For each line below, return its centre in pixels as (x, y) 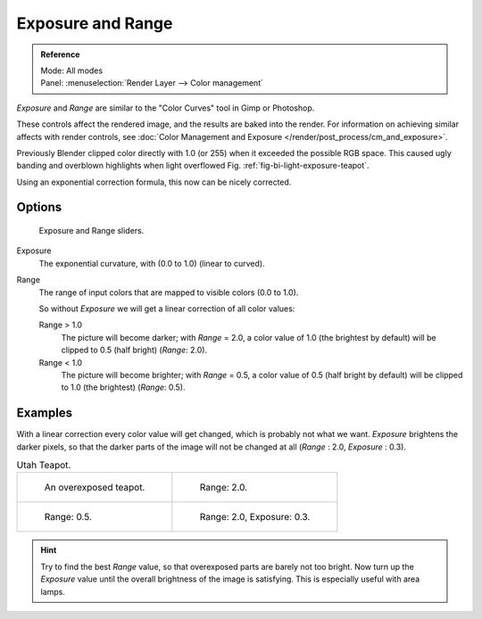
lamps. (53, 591)
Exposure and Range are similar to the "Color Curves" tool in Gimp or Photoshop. (166, 108)
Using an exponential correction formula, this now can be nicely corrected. (154, 182)
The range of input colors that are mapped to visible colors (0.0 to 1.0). (169, 292)
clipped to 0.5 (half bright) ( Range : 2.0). (134, 350)
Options (39, 207)
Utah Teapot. (44, 466)
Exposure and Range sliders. (91, 231)
